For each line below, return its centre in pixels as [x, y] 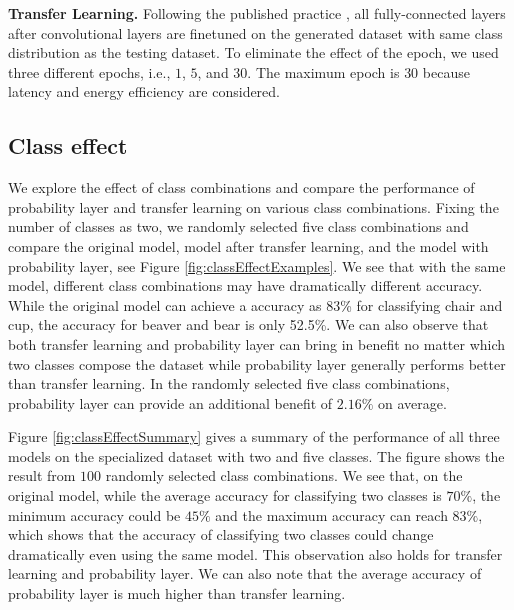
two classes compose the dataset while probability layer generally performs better [257, 363]
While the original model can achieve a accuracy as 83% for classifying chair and [255, 304]
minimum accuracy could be [94, 514]
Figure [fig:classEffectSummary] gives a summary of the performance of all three [254, 436]
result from [42, 475]
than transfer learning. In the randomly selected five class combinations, [229, 383]
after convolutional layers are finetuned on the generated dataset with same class [255, 32]
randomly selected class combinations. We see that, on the [284, 475]
